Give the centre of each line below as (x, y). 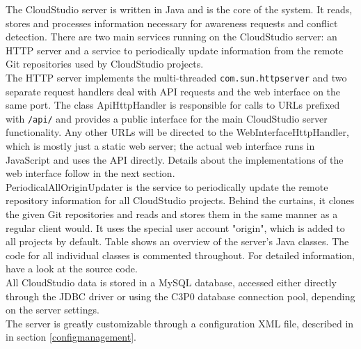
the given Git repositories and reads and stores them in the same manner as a (172, 214)
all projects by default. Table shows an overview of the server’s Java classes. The (177, 241)
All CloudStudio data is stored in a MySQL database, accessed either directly (171, 282)
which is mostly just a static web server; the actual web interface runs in (160, 146)
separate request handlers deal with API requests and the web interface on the (173, 91)
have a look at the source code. (72, 269)
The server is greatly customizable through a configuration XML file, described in (180, 323)
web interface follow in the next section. (90, 173)
